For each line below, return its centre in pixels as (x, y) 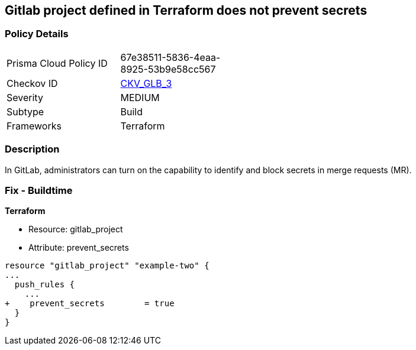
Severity (25, 97)
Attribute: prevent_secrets (79, 248)
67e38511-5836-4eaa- (170, 57)
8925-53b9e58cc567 (168, 69)
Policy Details (37, 34)
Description (32, 149)
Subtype (25, 111)
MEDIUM (140, 97)
